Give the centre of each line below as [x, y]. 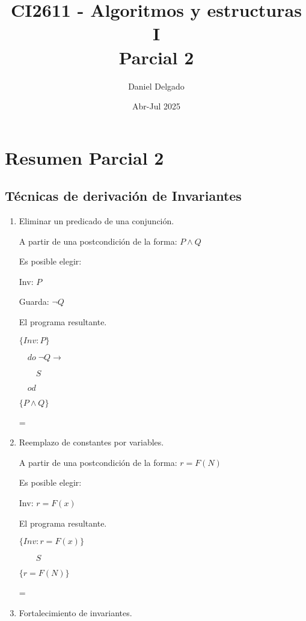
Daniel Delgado [156, 86]
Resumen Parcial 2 [84, 157]
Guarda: [34, 301]
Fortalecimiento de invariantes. [75, 612]
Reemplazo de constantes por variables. [91, 442]
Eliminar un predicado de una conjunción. [96, 221]
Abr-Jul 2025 [156, 106]
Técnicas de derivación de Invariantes [123, 196]
